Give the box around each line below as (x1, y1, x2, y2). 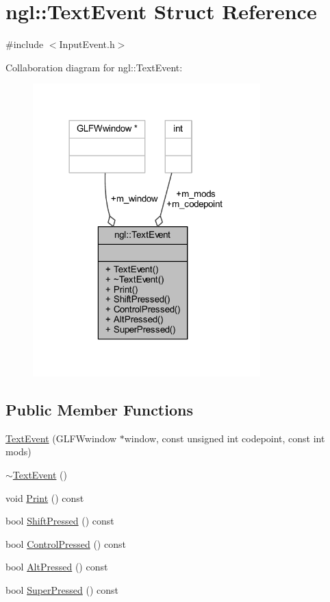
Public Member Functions (5, 398, 193, 420)
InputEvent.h (59, 37, 115, 51)
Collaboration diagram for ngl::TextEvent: (5, 60, 183, 74)
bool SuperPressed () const (5, 582, 119, 597)
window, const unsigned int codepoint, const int (124, 431, 325, 445)
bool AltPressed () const (5, 559, 108, 574)
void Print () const (5, 490, 84, 505)
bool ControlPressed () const (5, 536, 126, 551)
